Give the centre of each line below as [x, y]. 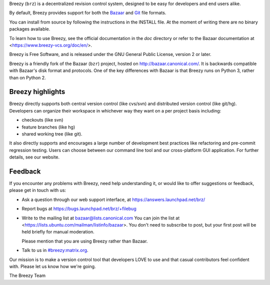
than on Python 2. [27, 77]
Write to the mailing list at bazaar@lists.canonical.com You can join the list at [101, 218]
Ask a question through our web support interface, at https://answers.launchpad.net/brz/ [113, 199]
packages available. [30, 29]
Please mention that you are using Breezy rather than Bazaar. [85, 241]
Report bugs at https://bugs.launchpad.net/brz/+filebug [79, 209]
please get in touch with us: [38, 190]
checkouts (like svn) [42, 120]
